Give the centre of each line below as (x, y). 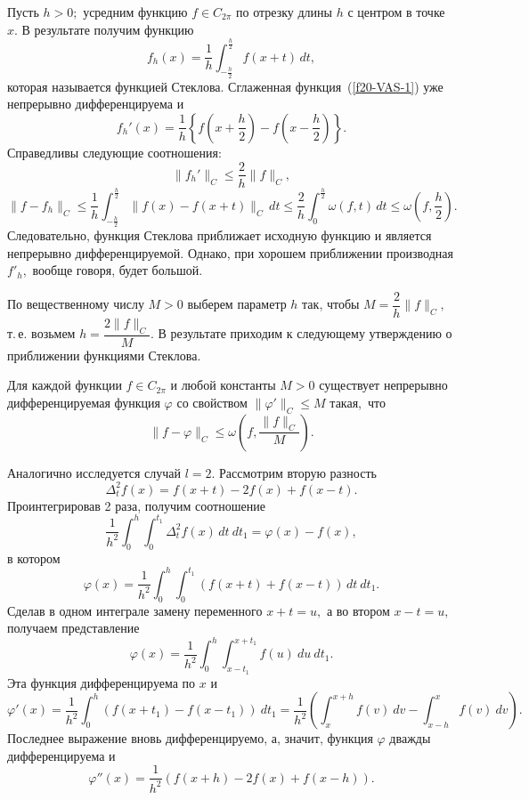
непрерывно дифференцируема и (96, 104)
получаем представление (73, 628)
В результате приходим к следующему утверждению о (305, 333)
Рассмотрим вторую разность (298, 472)
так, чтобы (331, 304)
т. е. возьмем (41, 333)
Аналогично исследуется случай (94, 472)
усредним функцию (135, 12)
